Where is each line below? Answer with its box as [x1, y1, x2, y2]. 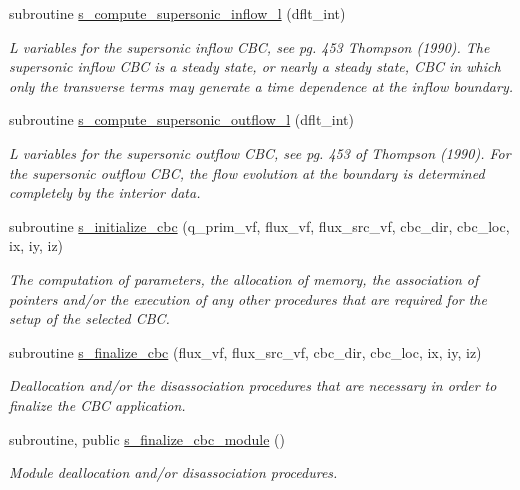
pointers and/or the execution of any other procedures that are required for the [9, 288, 487, 309]
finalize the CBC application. [9, 394, 186, 415]
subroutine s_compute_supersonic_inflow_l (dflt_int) [9, 3, 346, 23]
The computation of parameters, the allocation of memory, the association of [9, 268, 479, 289]
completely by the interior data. [9, 182, 201, 203]
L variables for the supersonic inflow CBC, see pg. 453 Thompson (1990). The [9, 36, 490, 57]
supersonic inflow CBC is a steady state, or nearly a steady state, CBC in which [9, 56, 501, 77]
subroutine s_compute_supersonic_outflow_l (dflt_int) [9, 109, 355, 130]
